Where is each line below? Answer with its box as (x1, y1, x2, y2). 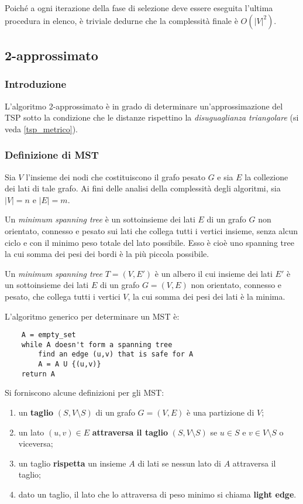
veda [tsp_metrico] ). (5, 122, 78, 135)
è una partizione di (187, 406, 254, 418)
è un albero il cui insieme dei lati (154, 267, 273, 279)
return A (21, 369, 55, 378)
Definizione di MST (5, 148, 99, 162)
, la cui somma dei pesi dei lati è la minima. (128, 290, 285, 302)
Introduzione (5, 77, 67, 91)
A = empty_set (21, 331, 76, 340)
